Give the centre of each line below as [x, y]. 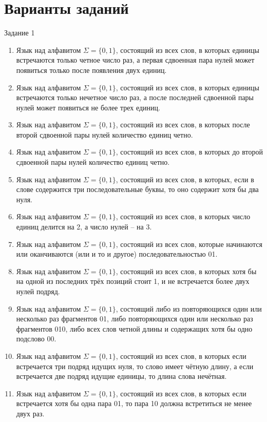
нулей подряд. [38, 291]
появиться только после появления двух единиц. [91, 70]
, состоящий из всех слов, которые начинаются [189, 244]
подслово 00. [36, 339]
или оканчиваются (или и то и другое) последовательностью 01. [117, 254]
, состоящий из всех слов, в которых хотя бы [186, 271]
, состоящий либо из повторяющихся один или [189, 308]
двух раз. [30, 413]
